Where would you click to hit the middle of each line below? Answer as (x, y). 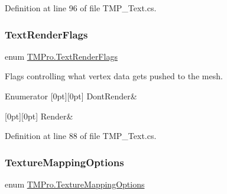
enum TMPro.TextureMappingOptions (75, 184)
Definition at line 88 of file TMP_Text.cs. (81, 136)
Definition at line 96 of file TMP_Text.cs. (81, 8)
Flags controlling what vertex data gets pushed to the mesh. (114, 76)
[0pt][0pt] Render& (39, 116)
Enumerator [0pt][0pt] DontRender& (71, 96)
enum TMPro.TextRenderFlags (61, 56)
